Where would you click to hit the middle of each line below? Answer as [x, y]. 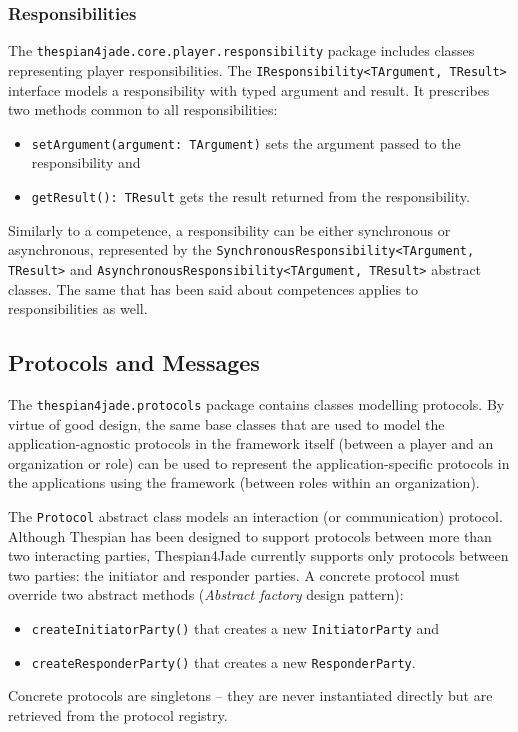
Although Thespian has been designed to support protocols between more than [250, 535]
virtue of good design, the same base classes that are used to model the [226, 423]
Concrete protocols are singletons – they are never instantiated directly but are [250, 695]
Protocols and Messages [134, 362]
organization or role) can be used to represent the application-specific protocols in [259, 462]
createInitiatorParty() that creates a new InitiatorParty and [235, 627]
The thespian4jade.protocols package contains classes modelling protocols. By [256, 403]
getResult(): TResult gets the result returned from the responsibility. [250, 195]
